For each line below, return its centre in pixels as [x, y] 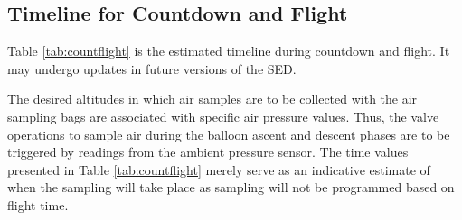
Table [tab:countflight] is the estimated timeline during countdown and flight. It [229, 51]
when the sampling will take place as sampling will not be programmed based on [231, 187]
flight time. [38, 204]
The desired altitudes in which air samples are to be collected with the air [212, 99]
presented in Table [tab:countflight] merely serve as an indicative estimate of [219, 169]
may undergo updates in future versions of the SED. [152, 68]
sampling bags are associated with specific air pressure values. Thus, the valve [223, 116]
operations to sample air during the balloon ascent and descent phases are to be [229, 134]
